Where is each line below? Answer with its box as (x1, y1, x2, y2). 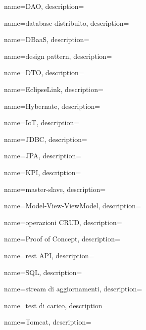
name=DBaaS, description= (4, 34, 90, 45)
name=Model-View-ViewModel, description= (4, 200, 142, 211)
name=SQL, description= (4, 267, 82, 277)
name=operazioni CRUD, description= (4, 217, 122, 227)
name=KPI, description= (4, 167, 81, 177)
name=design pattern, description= (4, 50, 112, 61)
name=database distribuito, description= (4, 17, 129, 28)
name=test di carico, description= (4, 300, 108, 310)
